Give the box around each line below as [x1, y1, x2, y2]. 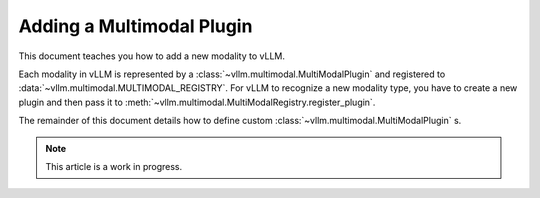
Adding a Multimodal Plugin [18, 15, 253, 37]
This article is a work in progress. [45, 160, 183, 172]
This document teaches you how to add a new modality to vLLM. [18, 50, 285, 62]
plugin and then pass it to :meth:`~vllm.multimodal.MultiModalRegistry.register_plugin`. [18, 96, 376, 108]
